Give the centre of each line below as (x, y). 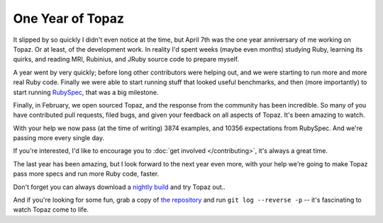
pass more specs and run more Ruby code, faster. (86, 174)
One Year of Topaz (68, 18)
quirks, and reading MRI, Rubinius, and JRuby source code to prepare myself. (126, 59)
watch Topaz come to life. (51, 210)
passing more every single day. (59, 138)
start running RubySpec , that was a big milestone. (86, 92)
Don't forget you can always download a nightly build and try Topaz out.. (120, 187)
